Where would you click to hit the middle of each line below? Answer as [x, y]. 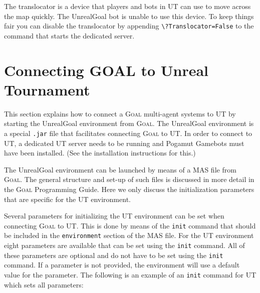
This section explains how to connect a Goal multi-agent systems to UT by [120, 113]
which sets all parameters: [44, 284]
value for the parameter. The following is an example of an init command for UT [130, 274]
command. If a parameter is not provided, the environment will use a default [122, 265]
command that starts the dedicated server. [69, 35]
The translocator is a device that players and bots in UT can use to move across [127, 6]
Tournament [47, 89]
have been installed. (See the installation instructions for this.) [100, 153]
